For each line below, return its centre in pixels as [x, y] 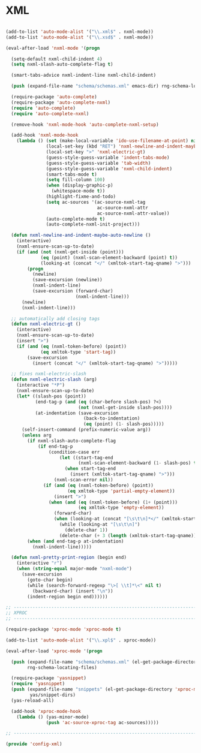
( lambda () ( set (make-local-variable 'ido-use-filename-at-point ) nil [108, 141]
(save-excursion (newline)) [67, 280]
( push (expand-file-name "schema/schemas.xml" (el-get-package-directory [105, 662]
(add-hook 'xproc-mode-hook [46, 711]
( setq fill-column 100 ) [76, 180]
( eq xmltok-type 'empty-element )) [121, 508]
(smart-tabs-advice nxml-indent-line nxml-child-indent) [84, 76]
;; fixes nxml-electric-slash [49, 374]
